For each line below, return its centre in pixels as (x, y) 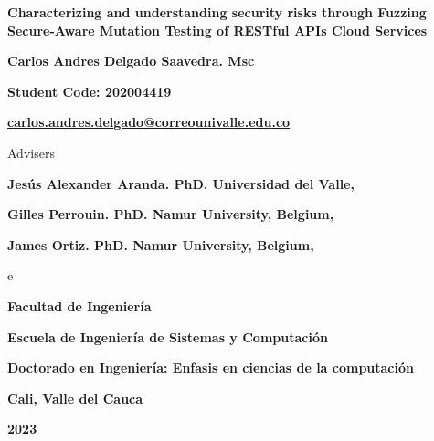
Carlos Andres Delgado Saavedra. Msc (131, 61)
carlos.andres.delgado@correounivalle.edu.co (149, 122)
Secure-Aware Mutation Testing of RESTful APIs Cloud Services (217, 30)
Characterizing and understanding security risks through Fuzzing (217, 12)
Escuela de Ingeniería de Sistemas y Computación (168, 336)
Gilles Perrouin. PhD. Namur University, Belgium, (171, 214)
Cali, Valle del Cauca (75, 398)
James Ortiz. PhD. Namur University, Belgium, (161, 244)
